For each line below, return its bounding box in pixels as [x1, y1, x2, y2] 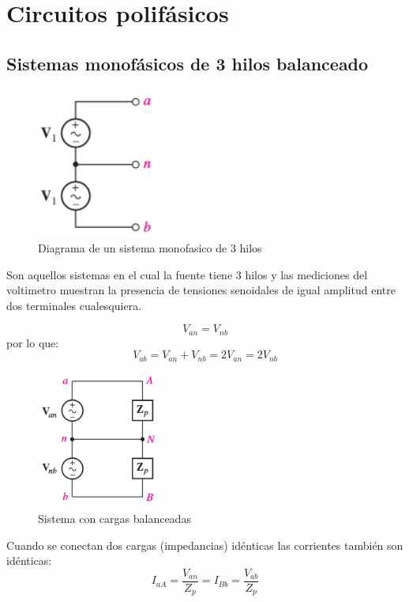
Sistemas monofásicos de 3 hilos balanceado [6, 51, 369, 75]
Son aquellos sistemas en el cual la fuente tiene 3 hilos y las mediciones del [6, 266, 368, 282]
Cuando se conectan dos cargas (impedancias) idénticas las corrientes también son [6, 536, 403, 553]
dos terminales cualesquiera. [6, 297, 142, 313]
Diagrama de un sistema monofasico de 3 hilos [38, 239, 262, 256]
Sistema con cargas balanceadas [38, 510, 191, 527]
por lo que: [6, 334, 59, 350]
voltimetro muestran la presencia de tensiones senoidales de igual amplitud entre [6, 282, 396, 298]
